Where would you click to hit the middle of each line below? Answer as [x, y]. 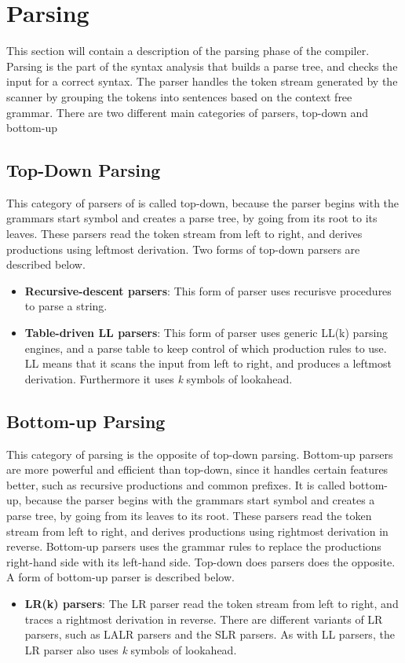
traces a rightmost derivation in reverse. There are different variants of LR [204, 619]
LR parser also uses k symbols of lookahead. [131, 649]
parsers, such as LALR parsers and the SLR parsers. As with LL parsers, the [210, 634]
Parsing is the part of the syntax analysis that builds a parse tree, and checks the [202, 66]
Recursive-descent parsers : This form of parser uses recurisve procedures [208, 290]
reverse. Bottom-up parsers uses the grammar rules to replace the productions [194, 546]
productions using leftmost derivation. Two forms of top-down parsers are [183, 249]
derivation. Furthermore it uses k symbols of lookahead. [159, 378]
